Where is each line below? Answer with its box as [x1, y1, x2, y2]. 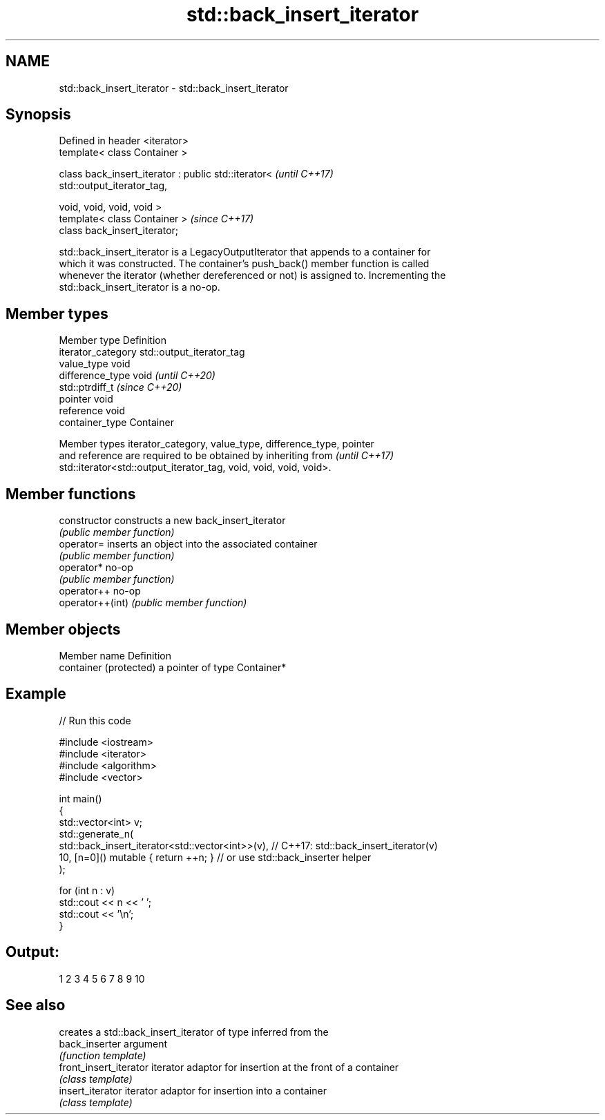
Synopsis [6, 106, 71, 124]
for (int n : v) [59, 884, 115, 896]
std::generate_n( [59, 827, 134, 840]
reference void [59, 405, 126, 417]
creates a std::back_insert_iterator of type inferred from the [59, 1025, 329, 1038]
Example [6, 685, 66, 703]
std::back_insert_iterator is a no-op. [59, 281, 220, 293]
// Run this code [59, 714, 131, 726]
